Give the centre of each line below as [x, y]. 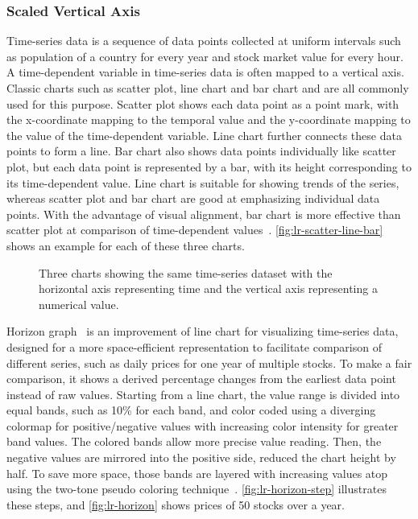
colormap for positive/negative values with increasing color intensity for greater [203, 425]
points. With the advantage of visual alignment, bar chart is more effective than [204, 214]
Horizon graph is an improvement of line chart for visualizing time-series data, [203, 331]
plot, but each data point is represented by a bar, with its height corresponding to [209, 166]
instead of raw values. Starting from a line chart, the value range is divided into [203, 394]
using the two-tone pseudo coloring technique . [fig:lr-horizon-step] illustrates [197, 489]
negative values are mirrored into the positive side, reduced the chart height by [201, 457]
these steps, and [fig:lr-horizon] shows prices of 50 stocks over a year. [176, 504]
